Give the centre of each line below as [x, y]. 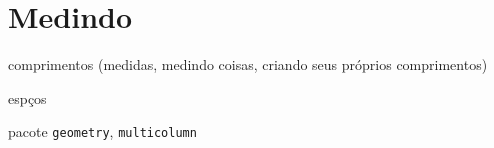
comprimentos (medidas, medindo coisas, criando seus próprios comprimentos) [248, 64]
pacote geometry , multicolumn [102, 131]
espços [27, 97]
